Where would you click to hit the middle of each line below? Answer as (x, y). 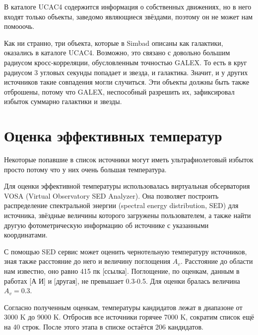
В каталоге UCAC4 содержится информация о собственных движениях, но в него (128, 6)
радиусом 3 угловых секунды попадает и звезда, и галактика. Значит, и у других (126, 72)
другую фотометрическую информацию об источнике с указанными (106, 225)
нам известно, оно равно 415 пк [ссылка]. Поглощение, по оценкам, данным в (122, 271)
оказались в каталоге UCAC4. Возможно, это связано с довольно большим (117, 53)
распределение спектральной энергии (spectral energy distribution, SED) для (121, 205)
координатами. (26, 235)
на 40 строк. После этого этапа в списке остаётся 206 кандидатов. (104, 326)
